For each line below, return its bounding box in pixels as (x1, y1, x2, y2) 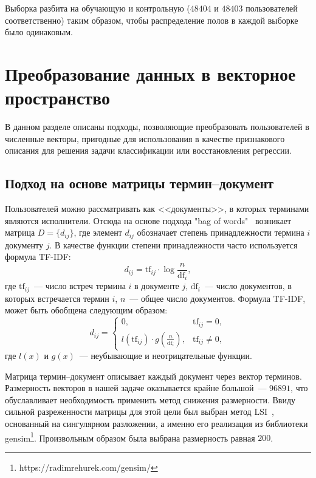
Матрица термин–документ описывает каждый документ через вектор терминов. (5, 369, 302, 382)
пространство (5, 85, 111, 110)
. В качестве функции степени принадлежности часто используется (49, 238, 298, 251)
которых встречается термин (5, 292, 109, 304)
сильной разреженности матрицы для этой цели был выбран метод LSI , (5, 405, 274, 418)
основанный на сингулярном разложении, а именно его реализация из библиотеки (5, 417, 308, 430)
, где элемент (74, 226, 122, 239)
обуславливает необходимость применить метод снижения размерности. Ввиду (5, 393, 296, 406)
